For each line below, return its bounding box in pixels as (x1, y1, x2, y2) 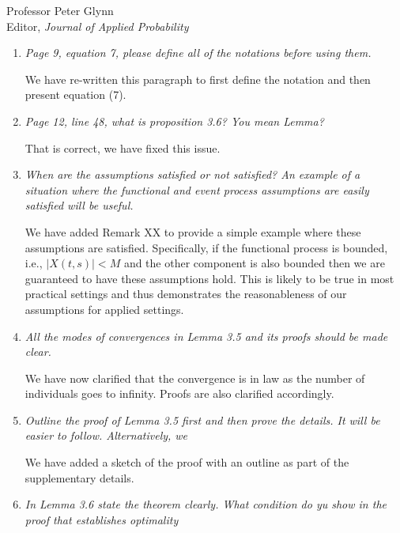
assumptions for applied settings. (25, 301, 184, 317)
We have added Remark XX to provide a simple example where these (25, 223, 361, 240)
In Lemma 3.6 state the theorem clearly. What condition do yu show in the (25, 496, 387, 512)
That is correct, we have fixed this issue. (25, 139, 221, 156)
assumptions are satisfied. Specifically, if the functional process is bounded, (25, 239, 388, 255)
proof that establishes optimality (25, 511, 179, 527)
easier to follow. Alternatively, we (25, 427, 188, 444)
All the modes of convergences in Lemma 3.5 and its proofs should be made (25, 327, 388, 344)
